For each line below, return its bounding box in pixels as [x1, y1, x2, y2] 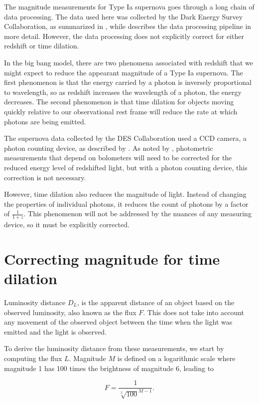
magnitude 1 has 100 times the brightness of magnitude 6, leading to [4, 363, 214, 373]
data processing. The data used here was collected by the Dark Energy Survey [4, 11, 243, 21]
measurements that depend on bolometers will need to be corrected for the [4, 152, 232, 163]
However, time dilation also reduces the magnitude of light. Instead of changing [4, 189, 247, 199]
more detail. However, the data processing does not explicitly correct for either [4, 30, 244, 41]
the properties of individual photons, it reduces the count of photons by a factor [4, 198, 249, 209]
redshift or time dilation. [4, 40, 79, 51]
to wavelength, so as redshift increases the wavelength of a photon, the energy [4, 86, 242, 97]
